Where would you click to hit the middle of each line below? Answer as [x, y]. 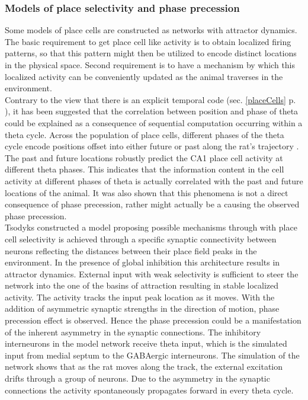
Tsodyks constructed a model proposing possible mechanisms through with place [151, 227]
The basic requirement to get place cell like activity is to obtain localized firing [148, 41]
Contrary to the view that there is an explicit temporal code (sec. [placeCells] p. [150, 99]
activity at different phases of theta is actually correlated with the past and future [154, 180]
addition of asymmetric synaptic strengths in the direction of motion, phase [142, 308]
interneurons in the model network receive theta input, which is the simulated [146, 343]
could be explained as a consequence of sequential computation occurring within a [154, 122]
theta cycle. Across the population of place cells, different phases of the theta [145, 134]
